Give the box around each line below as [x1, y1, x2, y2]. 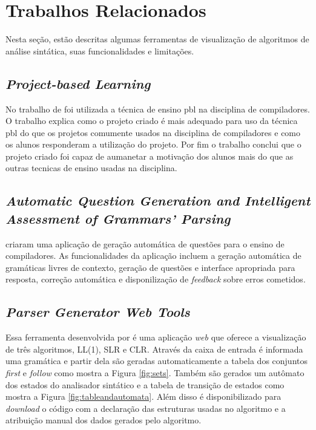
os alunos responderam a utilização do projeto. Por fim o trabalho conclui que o [5, 138, 301, 151]
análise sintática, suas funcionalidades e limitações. [5, 44, 194, 57]
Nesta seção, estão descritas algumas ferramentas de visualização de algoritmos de [5, 33, 309, 45]
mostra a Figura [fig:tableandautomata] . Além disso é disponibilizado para [5, 390, 281, 403]
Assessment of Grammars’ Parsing [5, 209, 231, 227]
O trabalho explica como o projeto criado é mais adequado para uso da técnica [5, 114, 298, 127]
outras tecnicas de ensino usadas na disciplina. [5, 161, 177, 174]
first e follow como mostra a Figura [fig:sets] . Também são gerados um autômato [5, 366, 304, 379]
